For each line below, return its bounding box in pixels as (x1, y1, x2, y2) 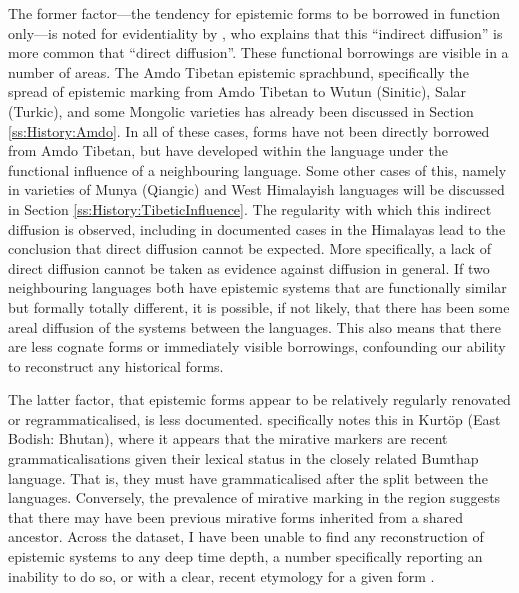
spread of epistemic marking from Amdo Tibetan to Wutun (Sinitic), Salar (8, 81, 467, 102)
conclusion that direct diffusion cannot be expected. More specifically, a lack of (8, 238, 491, 259)
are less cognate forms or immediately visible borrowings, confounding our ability (8, 336, 506, 357)
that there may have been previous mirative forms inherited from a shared (8, 506, 464, 527)
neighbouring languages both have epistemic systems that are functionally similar (8, 277, 507, 298)
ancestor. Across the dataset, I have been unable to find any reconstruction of (8, 526, 484, 547)
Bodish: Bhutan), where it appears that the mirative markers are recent (8, 428, 448, 449)
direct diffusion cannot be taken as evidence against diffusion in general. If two (8, 257, 490, 278)
